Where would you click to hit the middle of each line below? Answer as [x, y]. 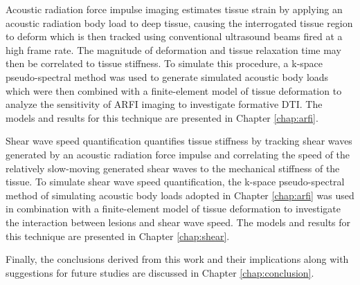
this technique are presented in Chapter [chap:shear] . [118, 236]
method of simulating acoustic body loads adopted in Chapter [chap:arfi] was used [180, 195]
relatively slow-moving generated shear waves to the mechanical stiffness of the [173, 168]
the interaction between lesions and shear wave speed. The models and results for [178, 222]
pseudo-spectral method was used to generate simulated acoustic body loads [167, 76]
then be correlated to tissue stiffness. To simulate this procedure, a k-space [164, 63]
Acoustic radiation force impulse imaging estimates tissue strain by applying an [174, 9]
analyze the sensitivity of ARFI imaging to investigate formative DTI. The [164, 104]
